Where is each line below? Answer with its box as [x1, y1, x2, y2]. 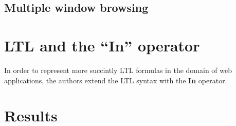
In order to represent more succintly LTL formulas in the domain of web [4, 64, 232, 75]
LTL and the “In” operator [4, 34, 200, 56]
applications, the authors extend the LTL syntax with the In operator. [4, 75, 227, 85]
